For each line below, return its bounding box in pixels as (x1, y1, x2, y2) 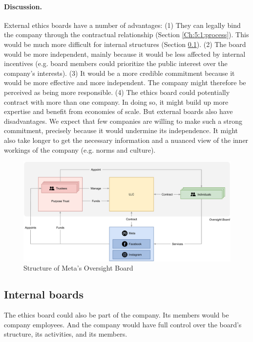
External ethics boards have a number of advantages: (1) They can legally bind (4, 20, 241, 30)
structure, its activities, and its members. (4, 329, 127, 339)
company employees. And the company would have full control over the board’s (4, 319, 242, 329)
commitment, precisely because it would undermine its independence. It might (4, 125, 238, 136)
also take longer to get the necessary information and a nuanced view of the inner (4, 135, 249, 145)
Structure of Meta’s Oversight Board (23, 263, 133, 273)
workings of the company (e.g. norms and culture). (4, 144, 156, 155)
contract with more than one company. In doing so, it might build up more (4, 96, 229, 107)
